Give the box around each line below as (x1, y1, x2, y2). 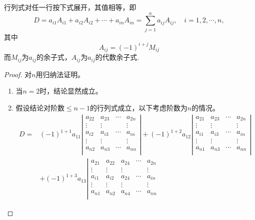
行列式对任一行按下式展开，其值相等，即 (4, 2, 136, 12)
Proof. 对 (4, 69, 32, 79)
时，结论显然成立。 (39, 86, 102, 96)
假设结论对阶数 (15, 102, 65, 112)
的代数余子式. (95, 52, 139, 62)
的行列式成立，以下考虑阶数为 (89, 102, 187, 112)
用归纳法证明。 (35, 69, 85, 79)
